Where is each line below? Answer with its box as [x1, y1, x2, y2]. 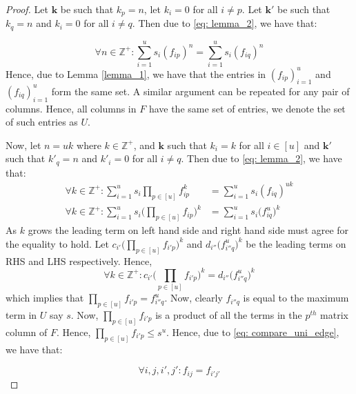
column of [6, 324, 48, 339]
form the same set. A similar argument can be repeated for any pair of [51, 83, 350, 98]
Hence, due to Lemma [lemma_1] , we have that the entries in [6, 66, 266, 81]
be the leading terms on [246, 236, 346, 250]
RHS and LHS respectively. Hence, [6, 253, 152, 268]
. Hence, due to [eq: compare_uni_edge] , [166, 324, 339, 339]
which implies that [6, 290, 84, 305]
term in [6, 307, 37, 322]
